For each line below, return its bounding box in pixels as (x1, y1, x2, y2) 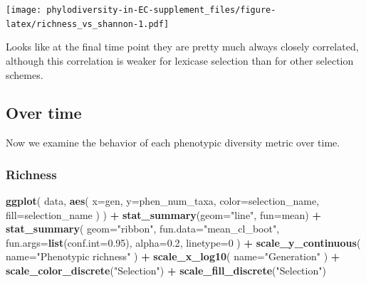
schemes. (6, 67, 43, 82)
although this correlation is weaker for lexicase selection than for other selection (6, 53, 354, 68)
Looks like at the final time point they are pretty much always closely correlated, (6, 39, 359, 54)
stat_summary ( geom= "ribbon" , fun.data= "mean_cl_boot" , (6, 221, 280, 236)
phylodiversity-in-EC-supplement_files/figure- (46, 5, 276, 15)
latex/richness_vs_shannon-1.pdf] (6, 18, 169, 29)
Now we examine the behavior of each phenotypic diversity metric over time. (6, 135, 340, 150)
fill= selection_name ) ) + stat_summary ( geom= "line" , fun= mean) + (6, 207, 321, 222)
